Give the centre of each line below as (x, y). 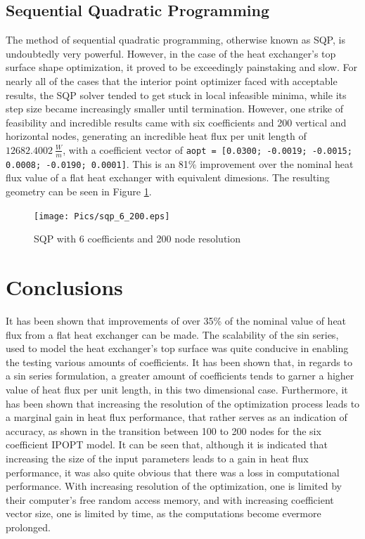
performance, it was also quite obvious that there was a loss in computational (173, 472)
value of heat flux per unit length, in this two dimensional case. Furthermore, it (177, 389)
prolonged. (28, 527)
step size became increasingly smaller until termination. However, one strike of (175, 109)
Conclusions (64, 287)
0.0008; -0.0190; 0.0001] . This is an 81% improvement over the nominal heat (180, 163)
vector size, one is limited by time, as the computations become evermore (164, 513)
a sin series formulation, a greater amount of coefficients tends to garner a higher (180, 376)
